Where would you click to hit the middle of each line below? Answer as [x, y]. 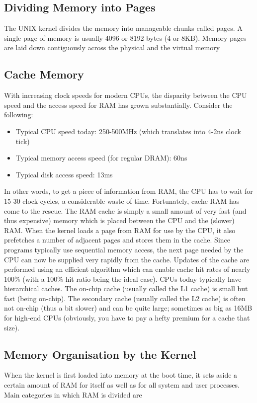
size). [12, 327]
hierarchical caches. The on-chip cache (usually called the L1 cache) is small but [126, 288]
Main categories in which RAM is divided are [73, 394]
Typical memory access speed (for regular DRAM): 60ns [101, 158]
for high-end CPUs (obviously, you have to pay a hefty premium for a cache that [127, 318]
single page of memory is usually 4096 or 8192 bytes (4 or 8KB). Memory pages [125, 38]
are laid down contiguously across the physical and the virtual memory [112, 47]
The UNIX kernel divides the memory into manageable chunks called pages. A [123, 28]
